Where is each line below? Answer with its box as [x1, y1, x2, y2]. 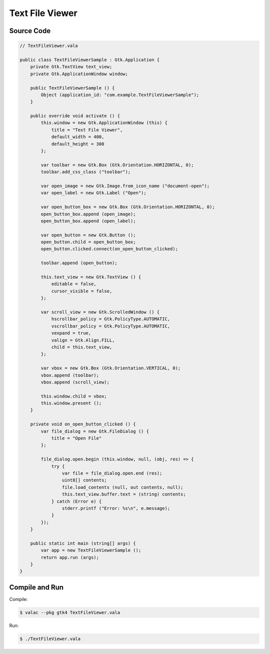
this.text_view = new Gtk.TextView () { [40, 274, 141, 280]
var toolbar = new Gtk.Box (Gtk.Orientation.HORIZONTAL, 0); [40, 162, 194, 168]
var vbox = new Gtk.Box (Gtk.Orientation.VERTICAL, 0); [40, 366, 181, 371]
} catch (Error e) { [51, 498, 102, 504]
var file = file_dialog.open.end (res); [61, 470, 162, 476]
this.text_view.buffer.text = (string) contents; [61, 491, 186, 497]
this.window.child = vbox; [40, 393, 107, 399]
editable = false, [51, 281, 97, 287]
